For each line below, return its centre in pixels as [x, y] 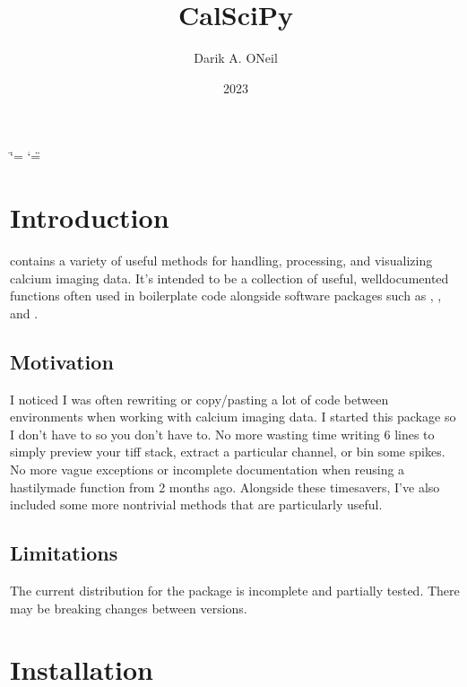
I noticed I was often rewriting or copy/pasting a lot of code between [199, 399]
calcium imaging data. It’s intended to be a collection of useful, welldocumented [229, 278]
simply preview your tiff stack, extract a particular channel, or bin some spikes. [228, 452]
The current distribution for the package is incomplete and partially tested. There [235, 590]
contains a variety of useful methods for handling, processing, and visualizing [221, 261]
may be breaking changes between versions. [129, 608]
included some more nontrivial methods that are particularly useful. [196, 504]
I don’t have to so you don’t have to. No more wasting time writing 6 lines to [222, 434]
